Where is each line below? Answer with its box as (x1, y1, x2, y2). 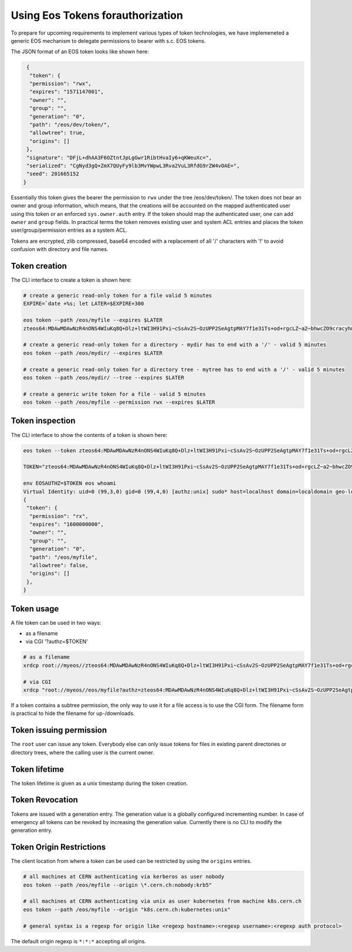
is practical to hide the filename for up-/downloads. (11, 710, 135, 717)
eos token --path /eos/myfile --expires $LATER (23, 317, 163, 324)
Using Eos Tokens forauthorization (11, 9, 183, 22)
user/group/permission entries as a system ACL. (11, 226, 128, 234)
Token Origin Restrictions (11, 842, 106, 852)
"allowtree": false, (29, 562, 89, 569)
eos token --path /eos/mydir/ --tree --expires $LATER (23, 374, 184, 381)
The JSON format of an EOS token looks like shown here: (11, 48, 149, 55)
